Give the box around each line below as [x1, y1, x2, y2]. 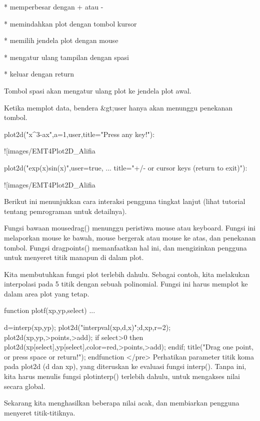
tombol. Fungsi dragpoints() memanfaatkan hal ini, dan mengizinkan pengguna [4, 242, 247, 252]
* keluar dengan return [4, 68, 74, 79]
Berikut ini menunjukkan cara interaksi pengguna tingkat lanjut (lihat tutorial [4, 196, 245, 206]
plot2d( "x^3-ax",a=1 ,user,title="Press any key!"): [4, 128, 155, 139]
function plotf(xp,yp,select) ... [4, 305, 95, 315]
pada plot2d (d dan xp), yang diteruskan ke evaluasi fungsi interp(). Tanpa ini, [4, 361, 246, 371]
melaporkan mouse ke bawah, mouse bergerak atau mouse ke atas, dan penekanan [4, 232, 256, 242]
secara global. [4, 380, 45, 391]
